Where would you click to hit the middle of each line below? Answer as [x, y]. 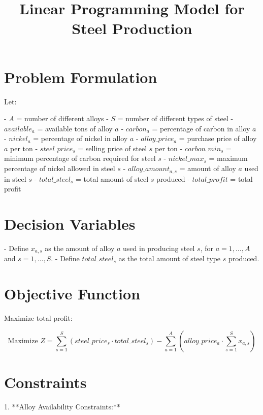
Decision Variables [70, 223]
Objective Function [72, 294]
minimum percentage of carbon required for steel [80, 158]
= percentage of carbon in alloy [201, 128]
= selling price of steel [112, 148]
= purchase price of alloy [218, 138]
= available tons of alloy [75, 128]
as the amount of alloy [80, 248]
